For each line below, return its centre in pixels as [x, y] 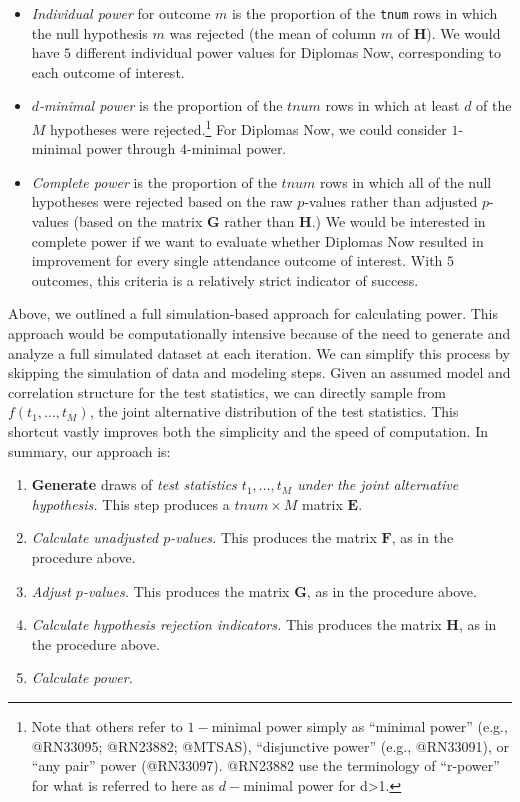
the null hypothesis [89, 32]
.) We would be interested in [398, 221]
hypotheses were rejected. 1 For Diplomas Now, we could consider [248, 127]
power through [131, 148]
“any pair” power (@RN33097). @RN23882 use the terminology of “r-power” [265, 765]
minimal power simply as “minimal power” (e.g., [359, 725]
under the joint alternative [378, 484]
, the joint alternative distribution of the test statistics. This [274, 411]
